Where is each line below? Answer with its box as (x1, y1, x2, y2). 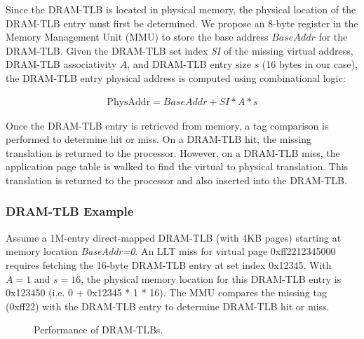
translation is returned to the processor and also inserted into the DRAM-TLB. (6, 172, 347, 187)
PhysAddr (107, 97, 151, 107)
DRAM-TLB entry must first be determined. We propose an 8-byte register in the (6, 15, 358, 30)
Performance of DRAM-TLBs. (34, 322, 163, 337)
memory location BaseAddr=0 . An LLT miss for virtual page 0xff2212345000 (6, 244, 336, 258)
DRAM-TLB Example (6, 202, 134, 220)
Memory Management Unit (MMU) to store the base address (6, 29, 269, 44)
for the (318, 29, 348, 44)
